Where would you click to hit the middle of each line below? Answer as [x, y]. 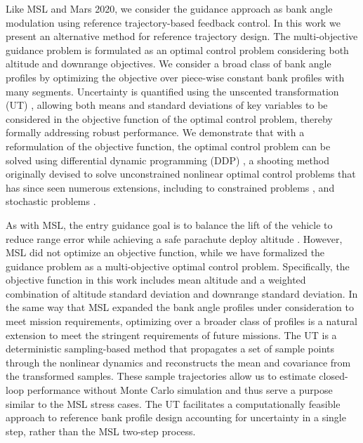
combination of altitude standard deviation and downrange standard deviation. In [182, 293]
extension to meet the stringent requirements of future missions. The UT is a [171, 335]
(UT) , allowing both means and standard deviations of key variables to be [167, 105]
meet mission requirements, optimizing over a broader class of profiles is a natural [181, 321]
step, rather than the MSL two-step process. [101, 431]
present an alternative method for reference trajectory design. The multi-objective [182, 36]
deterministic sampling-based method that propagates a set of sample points [170, 349]
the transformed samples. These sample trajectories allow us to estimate [161, 376]
